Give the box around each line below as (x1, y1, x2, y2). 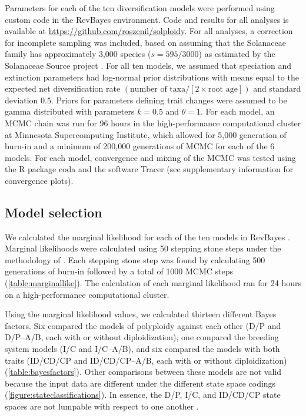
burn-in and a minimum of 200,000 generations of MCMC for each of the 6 (5, 140, 275, 152)
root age (208, 85, 238, 94)
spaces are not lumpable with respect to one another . (5, 400, 199, 412)
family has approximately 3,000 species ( (5, 48, 151, 60)
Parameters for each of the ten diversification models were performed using (5, 2, 275, 14)
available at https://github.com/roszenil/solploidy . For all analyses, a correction (5, 25, 293, 37)
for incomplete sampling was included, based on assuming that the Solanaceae (5, 36, 286, 48)
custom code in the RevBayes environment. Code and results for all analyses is (5, 13, 289, 25)
